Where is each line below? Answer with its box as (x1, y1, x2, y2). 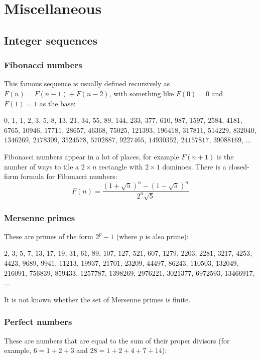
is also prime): (145, 231, 189, 241)
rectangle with (99, 161, 143, 171)
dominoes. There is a (162, 161, 226, 171)
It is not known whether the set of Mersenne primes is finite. (4, 294, 191, 304)
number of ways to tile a (4, 161, 79, 171)
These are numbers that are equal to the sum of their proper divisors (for (4, 335, 230, 345)
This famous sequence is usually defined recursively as (4, 78, 170, 89)
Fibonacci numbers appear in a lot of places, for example (4, 151, 179, 161)
